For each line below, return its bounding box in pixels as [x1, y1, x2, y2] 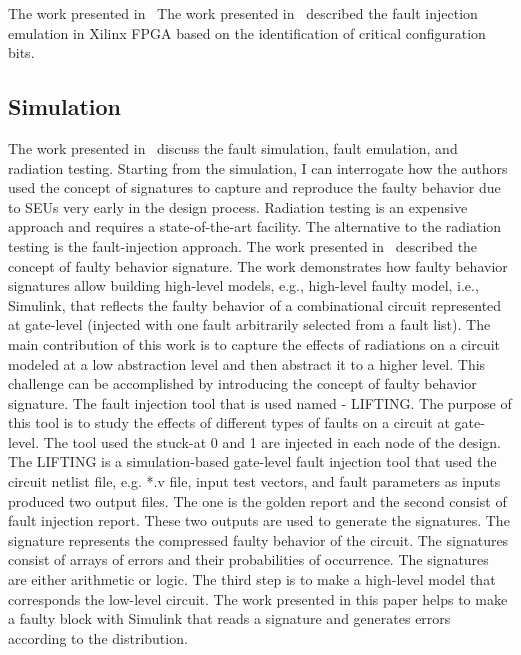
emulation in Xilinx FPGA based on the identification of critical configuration [8, 22, 486, 43]
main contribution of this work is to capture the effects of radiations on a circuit [8, 333, 501, 354]
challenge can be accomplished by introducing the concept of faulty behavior [8, 373, 477, 394]
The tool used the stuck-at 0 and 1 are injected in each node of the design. [43, 431, 501, 452]
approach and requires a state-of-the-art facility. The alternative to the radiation [8, 216, 502, 237]
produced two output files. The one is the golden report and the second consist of [8, 490, 507, 511]
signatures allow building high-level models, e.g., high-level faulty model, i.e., [8, 275, 479, 296]
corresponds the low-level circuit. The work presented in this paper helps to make [8, 588, 508, 609]
